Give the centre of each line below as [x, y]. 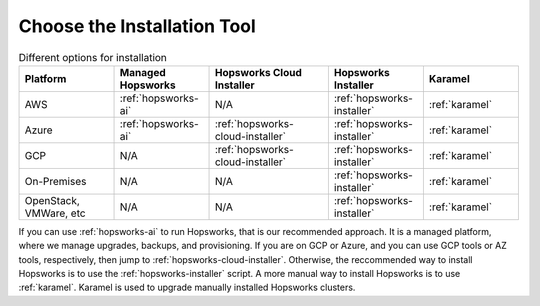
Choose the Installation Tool [137, 26]
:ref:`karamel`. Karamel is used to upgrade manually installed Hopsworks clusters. [187, 287]
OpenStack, [52, 200]
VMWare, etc [55, 213]
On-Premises [55, 181]
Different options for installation [92, 57]
